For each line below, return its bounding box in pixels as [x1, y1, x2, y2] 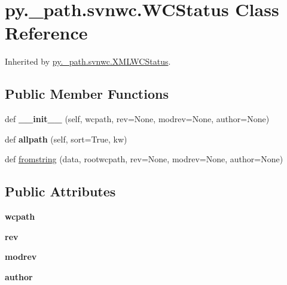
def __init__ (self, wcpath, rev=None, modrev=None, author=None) [5, 113, 270, 125]
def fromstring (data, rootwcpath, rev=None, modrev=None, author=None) [5, 153, 283, 165]
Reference [5, 20, 88, 45]
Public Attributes [5, 182, 116, 201]
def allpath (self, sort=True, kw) [5, 132, 127, 145]
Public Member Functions [5, 84, 169, 103]
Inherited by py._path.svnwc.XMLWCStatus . [5, 55, 171, 68]
